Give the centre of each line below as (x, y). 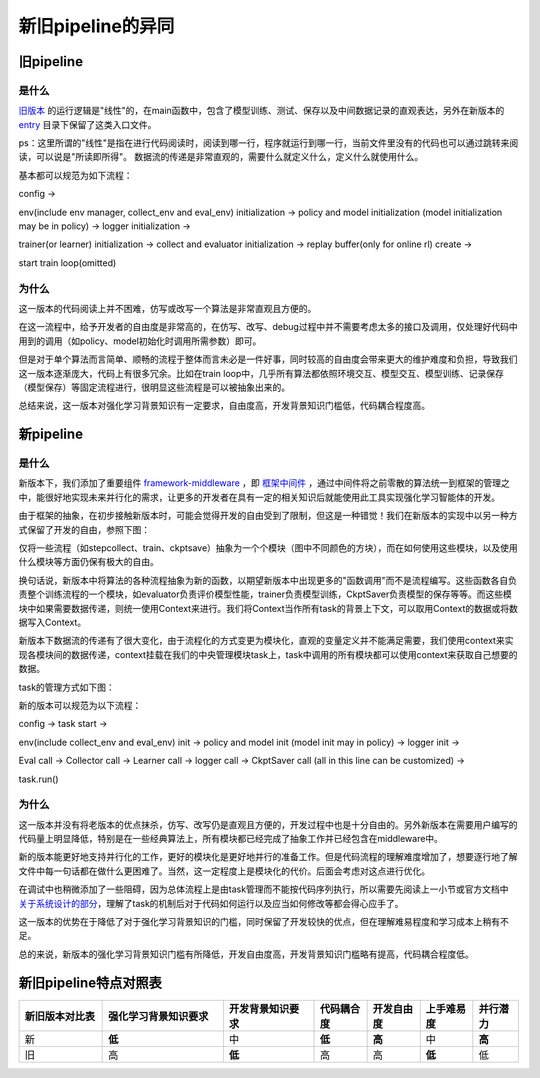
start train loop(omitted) (67, 262)
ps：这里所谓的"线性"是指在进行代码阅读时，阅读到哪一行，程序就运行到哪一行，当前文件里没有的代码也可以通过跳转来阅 (268, 143)
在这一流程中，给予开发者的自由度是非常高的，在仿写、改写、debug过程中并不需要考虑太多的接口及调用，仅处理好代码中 (268, 327)
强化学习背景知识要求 (158, 1016)
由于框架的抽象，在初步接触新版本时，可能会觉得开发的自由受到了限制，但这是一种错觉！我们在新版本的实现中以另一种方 (268, 516)
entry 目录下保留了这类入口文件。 (87, 124)
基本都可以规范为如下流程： (75, 175)
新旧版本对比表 (59, 1016)
